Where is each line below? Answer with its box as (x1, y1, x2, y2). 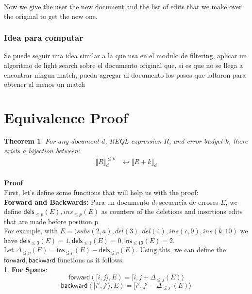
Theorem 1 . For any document (4, 135, 99, 146)
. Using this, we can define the (135, 245, 226, 255)
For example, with (4, 226, 58, 236)
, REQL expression (105, 135, 162, 146)
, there (228, 135, 248, 146)
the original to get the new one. (4, 11, 98, 21)
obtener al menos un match (4, 79, 85, 89)
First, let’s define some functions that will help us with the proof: (4, 187, 199, 197)
